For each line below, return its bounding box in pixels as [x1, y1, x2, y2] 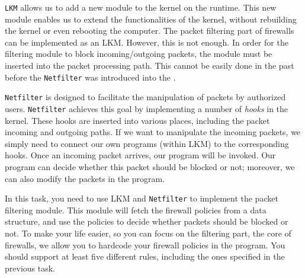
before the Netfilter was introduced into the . [5, 71, 176, 83]
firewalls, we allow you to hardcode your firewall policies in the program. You [5, 238, 285, 251]
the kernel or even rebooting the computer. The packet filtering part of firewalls [5, 24, 294, 37]
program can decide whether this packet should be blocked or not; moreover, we [5, 160, 295, 172]
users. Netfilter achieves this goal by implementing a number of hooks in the [5, 102, 288, 114]
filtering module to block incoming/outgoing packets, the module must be [5, 47, 272, 60]
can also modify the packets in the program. [5, 172, 165, 184]
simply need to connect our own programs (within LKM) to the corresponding [5, 137, 289, 149]
